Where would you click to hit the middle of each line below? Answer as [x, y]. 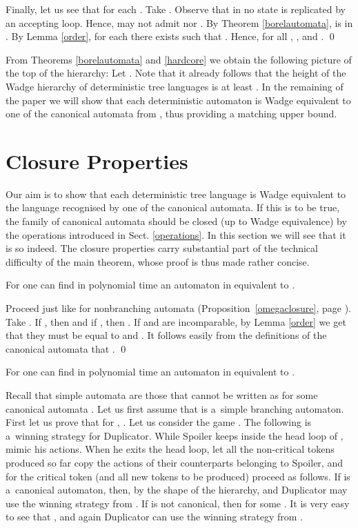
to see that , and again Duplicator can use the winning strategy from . [155, 517]
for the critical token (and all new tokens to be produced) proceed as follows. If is [178, 476]
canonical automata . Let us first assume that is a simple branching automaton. [175, 408]
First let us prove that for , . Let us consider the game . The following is [159, 422]
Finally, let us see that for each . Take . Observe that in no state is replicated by [176, 9]
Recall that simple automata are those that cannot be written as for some [162, 395]
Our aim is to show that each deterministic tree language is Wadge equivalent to [176, 194]
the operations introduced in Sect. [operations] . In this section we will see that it [176, 234]
